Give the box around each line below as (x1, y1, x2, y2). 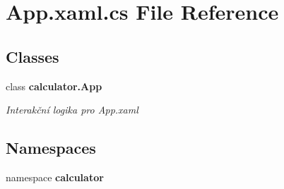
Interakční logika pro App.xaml (6, 102, 138, 117)
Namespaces (6, 137, 96, 159)
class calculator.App (6, 78, 102, 93)
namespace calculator (6, 169, 104, 184)
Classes (6, 45, 59, 67)
